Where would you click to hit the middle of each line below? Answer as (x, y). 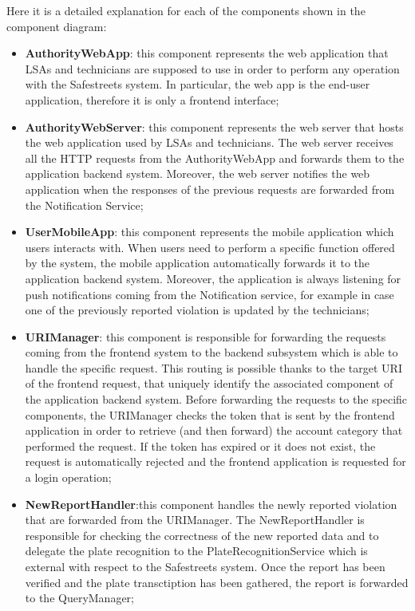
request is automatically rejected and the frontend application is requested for (215, 461)
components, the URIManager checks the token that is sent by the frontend (210, 414)
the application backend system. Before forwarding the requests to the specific (216, 399)
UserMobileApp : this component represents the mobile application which (209, 232)
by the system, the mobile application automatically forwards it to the (197, 263)
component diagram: (57, 26)
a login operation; (68, 477)
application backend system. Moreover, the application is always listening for (213, 278)
